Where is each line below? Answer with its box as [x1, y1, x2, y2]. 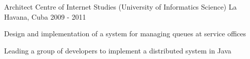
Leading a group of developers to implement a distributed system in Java [4, 45, 232, 55]
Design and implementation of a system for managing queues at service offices [4, 28, 246, 39]
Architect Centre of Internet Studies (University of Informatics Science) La [4, 2, 237, 12]
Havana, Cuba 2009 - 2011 [4, 11, 86, 22]
